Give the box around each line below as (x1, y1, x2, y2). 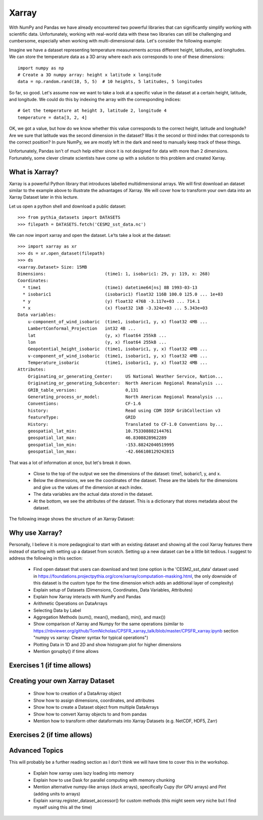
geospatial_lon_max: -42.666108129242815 (27, 449, 175, 454)
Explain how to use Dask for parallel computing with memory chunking (33, 777, 175, 783)
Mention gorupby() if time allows (33, 649, 99, 654)
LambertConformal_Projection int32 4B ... (27, 326, 136, 332)
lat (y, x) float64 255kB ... (27, 333, 167, 338)
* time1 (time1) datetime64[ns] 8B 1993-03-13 (22, 285, 198, 290)
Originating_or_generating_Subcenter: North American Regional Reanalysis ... (27, 380, 224, 386)
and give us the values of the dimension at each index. (33, 484, 143, 490)
